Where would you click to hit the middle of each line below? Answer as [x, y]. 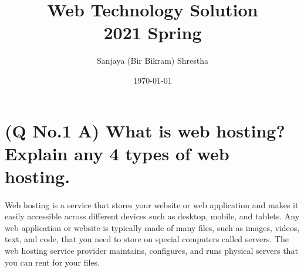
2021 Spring [153, 32]
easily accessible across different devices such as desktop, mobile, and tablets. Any [152, 216]
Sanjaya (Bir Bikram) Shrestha [153, 61]
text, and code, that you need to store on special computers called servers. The [147, 239]
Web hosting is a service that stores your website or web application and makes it [152, 204]
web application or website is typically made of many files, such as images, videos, [152, 227]
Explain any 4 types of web [117, 153]
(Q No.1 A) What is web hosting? [145, 130]
